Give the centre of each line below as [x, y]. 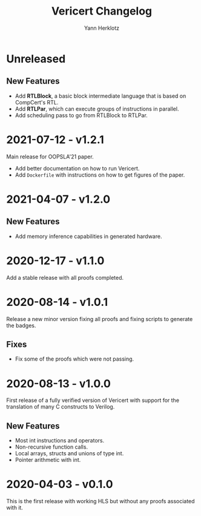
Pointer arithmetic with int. [48, 460]
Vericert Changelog [102, 11]
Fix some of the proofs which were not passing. [74, 359]
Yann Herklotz [102, 28]
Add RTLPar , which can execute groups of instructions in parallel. [97, 109]
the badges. [21, 325]
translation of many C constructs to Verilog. [61, 407]
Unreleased [36, 59]
